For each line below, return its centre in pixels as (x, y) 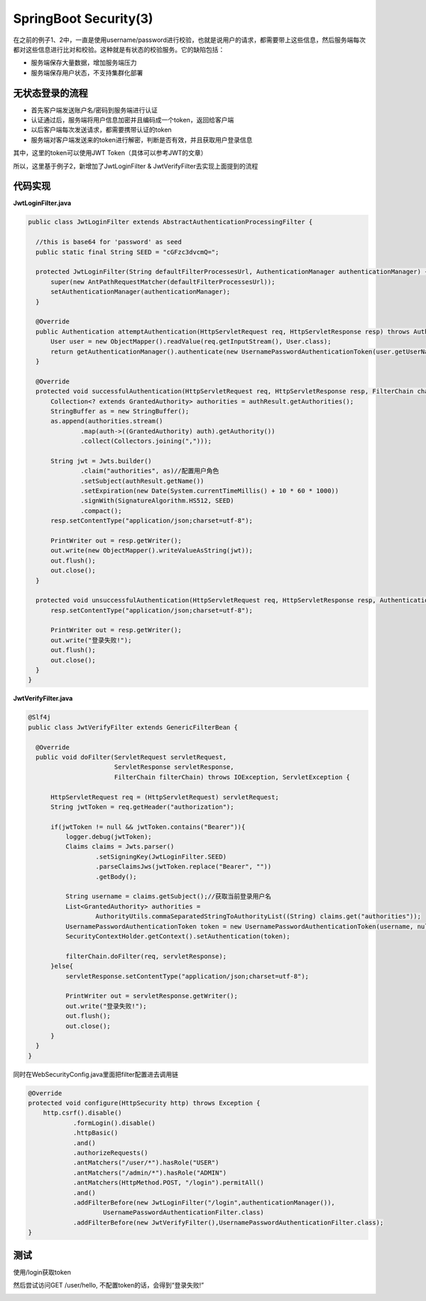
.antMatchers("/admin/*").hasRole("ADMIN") (150, 1173)
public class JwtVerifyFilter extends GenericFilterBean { (133, 727)
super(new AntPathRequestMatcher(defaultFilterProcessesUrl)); (163, 282)
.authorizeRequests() (110, 1153)
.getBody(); (116, 876)
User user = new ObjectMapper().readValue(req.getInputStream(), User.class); (191, 342)
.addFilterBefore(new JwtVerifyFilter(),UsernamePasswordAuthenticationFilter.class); (228, 1222)
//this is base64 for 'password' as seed (109, 242)
